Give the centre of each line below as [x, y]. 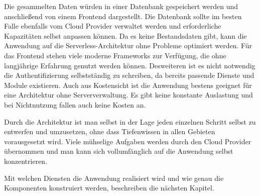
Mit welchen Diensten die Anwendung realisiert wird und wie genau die [114, 178]
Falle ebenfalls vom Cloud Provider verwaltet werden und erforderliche [113, 26]
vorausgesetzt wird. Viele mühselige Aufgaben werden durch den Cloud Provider [128, 141]
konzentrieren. [26, 161]
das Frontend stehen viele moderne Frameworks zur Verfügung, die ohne [115, 55]
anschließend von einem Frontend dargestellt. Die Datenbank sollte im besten [123, 16]
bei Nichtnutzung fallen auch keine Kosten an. [75, 104]
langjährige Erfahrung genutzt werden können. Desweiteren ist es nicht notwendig [130, 65]
